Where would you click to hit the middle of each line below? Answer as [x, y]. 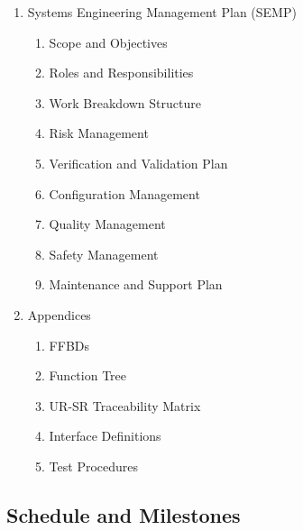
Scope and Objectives [108, 42]
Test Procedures [94, 466]
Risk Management [99, 133]
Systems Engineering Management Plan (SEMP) [162, 12]
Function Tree [88, 375]
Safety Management [104, 254]
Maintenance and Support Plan [136, 284]
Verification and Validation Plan [138, 163]
